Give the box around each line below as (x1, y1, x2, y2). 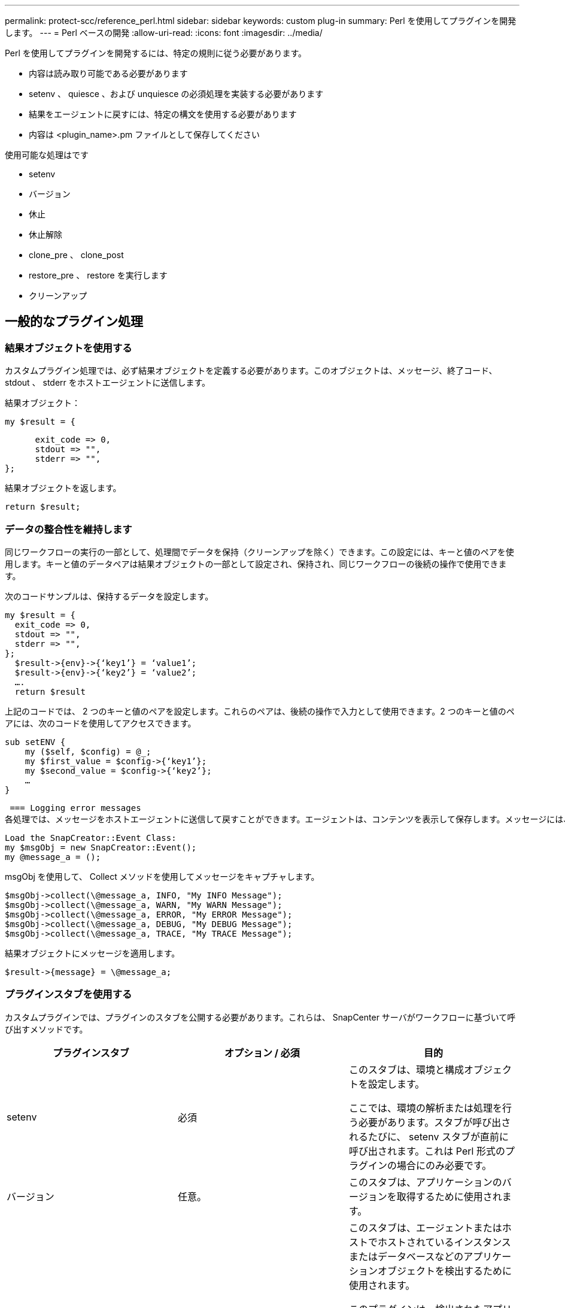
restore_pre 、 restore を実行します (29, 270, 168, 280)
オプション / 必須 (224, 1046, 300, 1059)
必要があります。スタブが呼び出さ (358, 1116, 511, 1128)
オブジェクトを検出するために (377, 1264, 512, 1277)
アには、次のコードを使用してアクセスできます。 (5, 717, 196, 728)
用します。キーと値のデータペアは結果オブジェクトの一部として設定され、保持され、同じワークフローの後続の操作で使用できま (5, 558, 507, 569)
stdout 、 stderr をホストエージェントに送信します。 (5, 377, 211, 388)
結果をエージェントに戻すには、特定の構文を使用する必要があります (29, 109, 297, 119)
